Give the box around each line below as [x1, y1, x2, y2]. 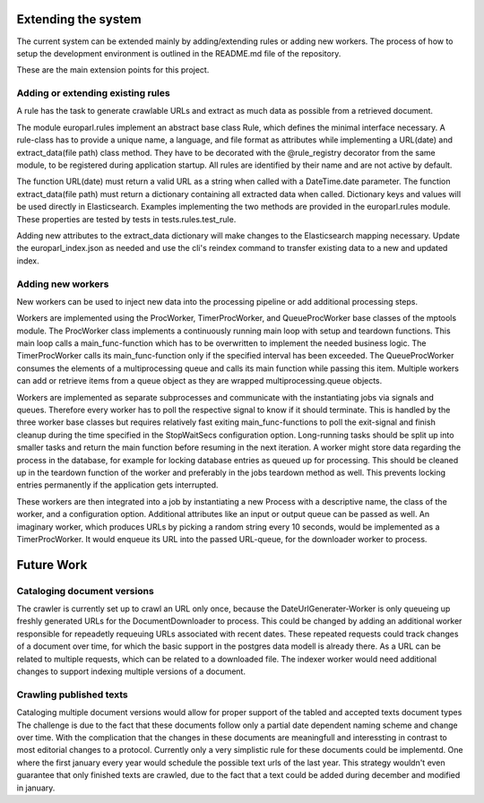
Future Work [16, 557, 88, 573]
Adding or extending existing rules [16, 87, 170, 99]
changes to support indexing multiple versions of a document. [16, 666, 246, 677]
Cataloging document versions [16, 584, 154, 597]
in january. [16, 782, 56, 793]
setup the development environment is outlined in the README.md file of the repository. [16, 47, 341, 58]
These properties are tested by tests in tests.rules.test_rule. [16, 213, 237, 224]
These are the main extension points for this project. [16, 65, 210, 75]
